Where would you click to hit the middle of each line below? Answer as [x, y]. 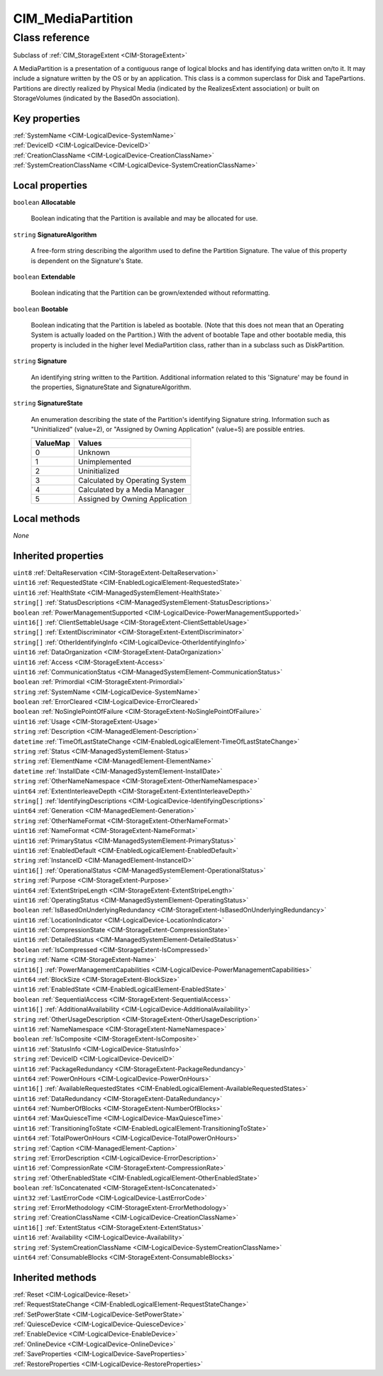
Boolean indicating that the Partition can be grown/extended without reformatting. [150, 293]
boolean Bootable [41, 309]
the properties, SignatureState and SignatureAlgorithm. [111, 387]
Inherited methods [55, 1277]
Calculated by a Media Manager [131, 489]
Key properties [47, 118]
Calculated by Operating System [132, 480]
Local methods [47, 519]
